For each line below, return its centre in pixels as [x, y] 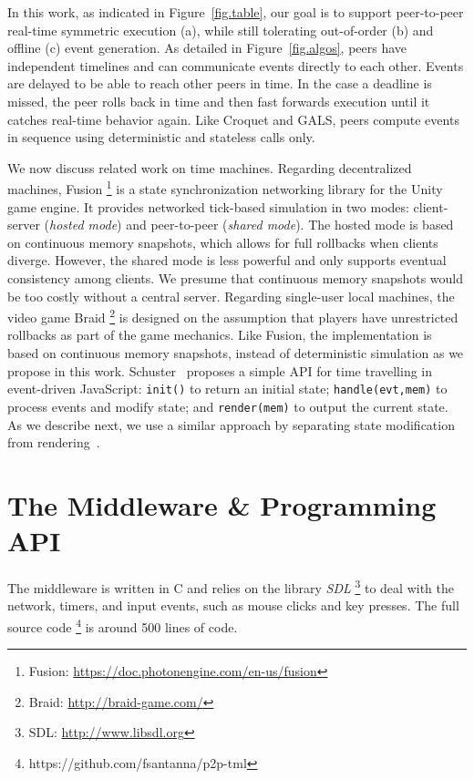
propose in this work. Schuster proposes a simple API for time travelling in [220, 370]
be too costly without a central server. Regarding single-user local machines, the [231, 296]
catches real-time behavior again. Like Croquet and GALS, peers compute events [233, 119]
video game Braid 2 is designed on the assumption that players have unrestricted [233, 316]
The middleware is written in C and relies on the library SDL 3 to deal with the [231, 586]
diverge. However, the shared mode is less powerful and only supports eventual [227, 260]
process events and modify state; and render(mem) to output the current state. [228, 406]
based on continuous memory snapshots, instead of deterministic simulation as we [236, 353]
